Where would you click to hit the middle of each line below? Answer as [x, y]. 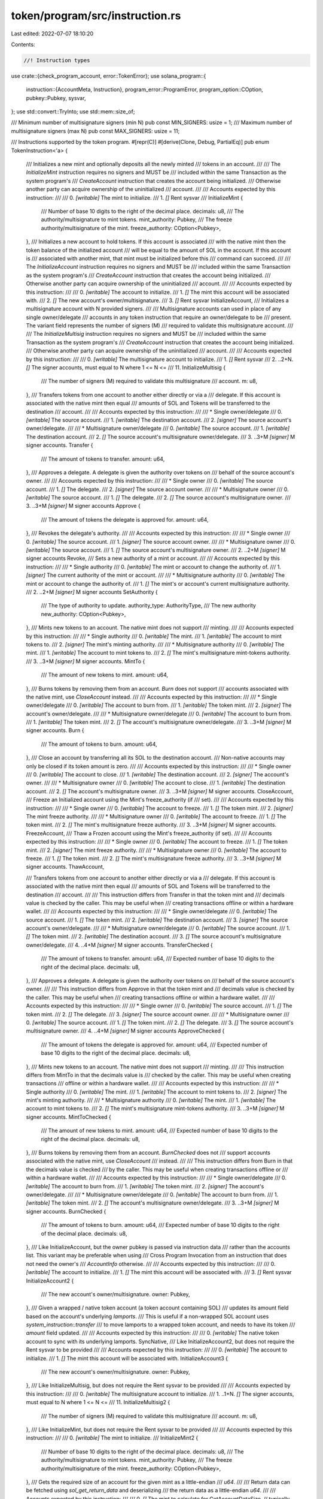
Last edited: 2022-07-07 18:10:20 [52, 34]
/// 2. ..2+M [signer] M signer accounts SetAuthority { [92, 592]
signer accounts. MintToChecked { [69, 1117]
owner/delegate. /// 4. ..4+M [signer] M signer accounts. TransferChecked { [120, 945]
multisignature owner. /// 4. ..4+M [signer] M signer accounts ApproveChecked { [125, 1031]
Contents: [23, 44]
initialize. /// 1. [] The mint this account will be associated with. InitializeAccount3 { [127, 1358]
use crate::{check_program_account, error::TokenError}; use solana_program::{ [109, 76]
